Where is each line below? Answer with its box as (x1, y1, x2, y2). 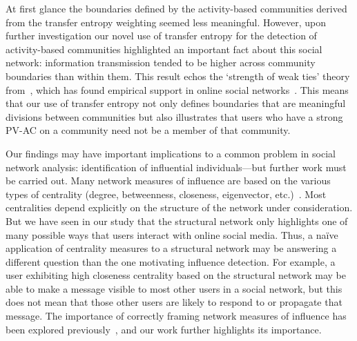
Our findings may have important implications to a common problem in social (6, 146, 336, 160)
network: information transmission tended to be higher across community (6, 55, 316, 70)
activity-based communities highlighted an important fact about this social (6, 41, 322, 56)
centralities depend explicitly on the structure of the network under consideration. (6, 200, 353, 215)
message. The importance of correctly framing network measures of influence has (6, 309, 347, 323)
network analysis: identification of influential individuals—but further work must (6, 159, 347, 174)
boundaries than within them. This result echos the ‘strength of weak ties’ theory (6, 68, 350, 83)
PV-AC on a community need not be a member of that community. (6, 123, 291, 137)
